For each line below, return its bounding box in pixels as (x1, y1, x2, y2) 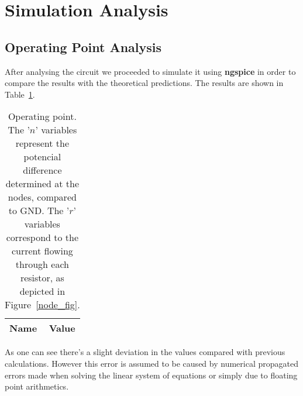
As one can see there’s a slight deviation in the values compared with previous (5, 346, 285, 358)
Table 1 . (5, 88, 35, 100)
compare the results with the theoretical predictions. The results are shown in (5, 77, 284, 89)
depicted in (19, 284, 66, 298)
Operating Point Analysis (5, 37, 162, 56)
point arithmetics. (5, 380, 69, 392)
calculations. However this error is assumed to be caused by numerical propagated (5, 357, 298, 369)
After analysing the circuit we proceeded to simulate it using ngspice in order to (5, 65, 296, 77)
